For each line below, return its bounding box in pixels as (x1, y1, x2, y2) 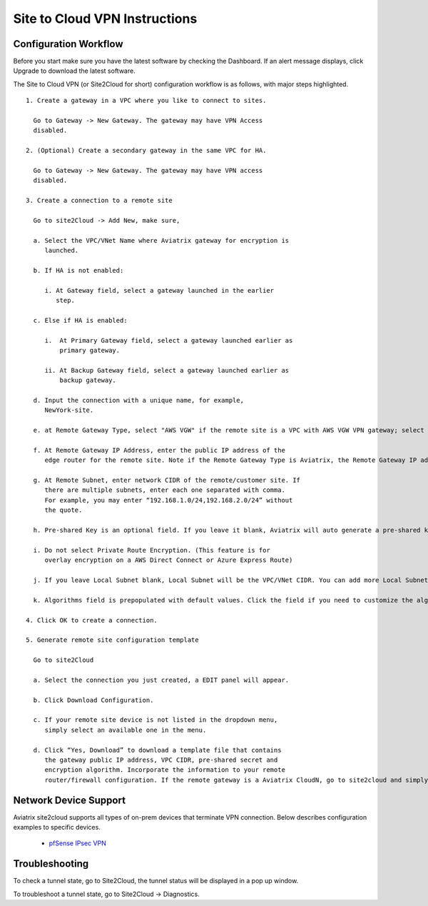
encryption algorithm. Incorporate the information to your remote (44, 766, 285, 774)
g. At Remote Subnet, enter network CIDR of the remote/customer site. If (33, 476, 301, 485)
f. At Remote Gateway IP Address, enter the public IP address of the (33, 446, 285, 454)
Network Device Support (13, 794, 126, 806)
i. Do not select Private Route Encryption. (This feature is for (33, 546, 270, 554)
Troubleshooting (13, 857, 89, 870)
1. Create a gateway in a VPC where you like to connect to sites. (26, 96, 267, 105)
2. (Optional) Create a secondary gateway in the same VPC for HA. (26, 146, 267, 155)
